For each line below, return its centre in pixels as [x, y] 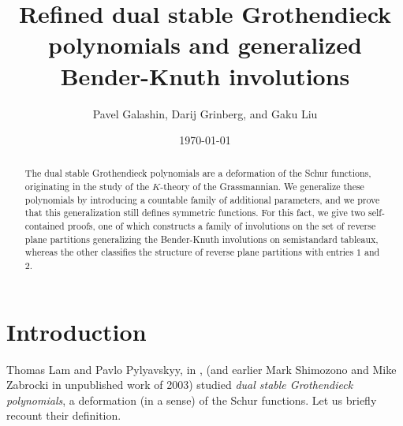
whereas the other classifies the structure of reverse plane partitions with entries [189, 252]
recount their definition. [64, 415]
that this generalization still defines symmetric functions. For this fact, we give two [195, 213]
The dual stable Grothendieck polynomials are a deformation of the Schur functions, [198, 173]
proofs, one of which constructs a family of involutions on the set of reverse [222, 226]
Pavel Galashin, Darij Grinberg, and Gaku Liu [205, 113]
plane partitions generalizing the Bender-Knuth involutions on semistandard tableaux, [201, 239]
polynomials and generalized [205, 45]
